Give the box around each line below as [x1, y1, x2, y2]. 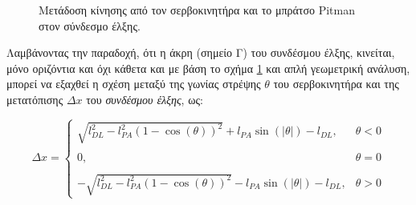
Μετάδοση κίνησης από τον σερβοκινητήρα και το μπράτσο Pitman [39, 2, 356, 18]
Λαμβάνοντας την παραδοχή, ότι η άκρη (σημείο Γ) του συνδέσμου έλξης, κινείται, [6, 44, 395, 61]
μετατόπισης [6, 90, 63, 107]
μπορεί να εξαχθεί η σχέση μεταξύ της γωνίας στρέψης [6, 75, 261, 92]
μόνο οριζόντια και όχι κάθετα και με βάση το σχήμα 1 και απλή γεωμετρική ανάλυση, [6, 59, 410, 76]
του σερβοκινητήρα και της [273, 75, 399, 92]
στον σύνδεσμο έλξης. [39, 17, 141, 34]
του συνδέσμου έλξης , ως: [86, 90, 203, 107]
